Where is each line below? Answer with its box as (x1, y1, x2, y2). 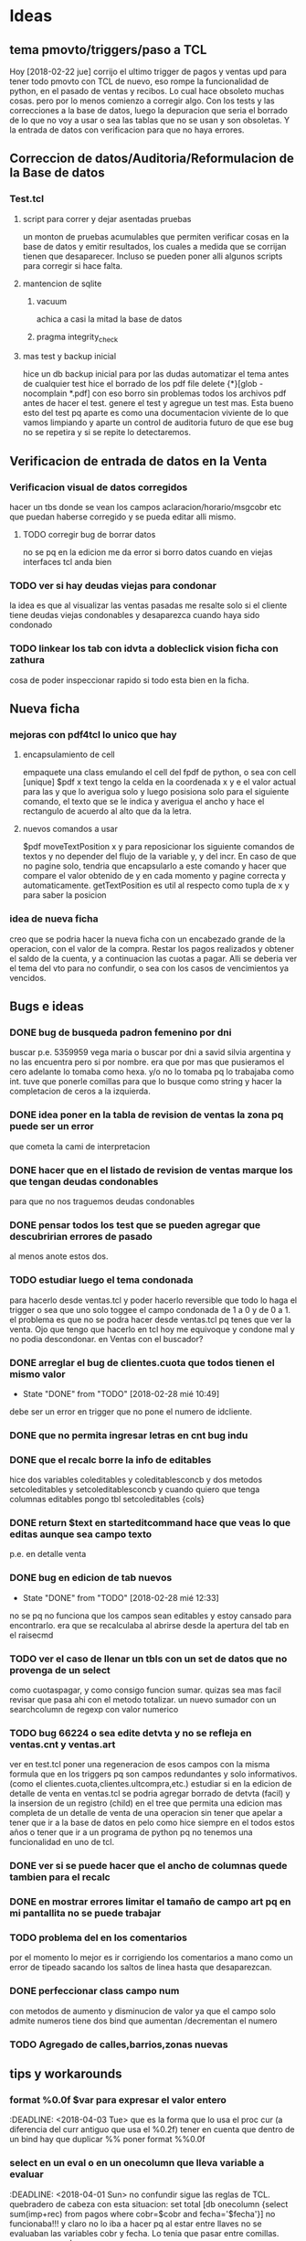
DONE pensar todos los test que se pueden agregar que (9, 1218, 261, 1231)
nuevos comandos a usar (22, 824, 119, 835)
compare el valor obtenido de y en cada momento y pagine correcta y (22, 870, 286, 881)
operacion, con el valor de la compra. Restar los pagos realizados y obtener (9, 943, 295, 954)
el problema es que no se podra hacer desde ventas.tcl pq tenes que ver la (9, 1314, 292, 1325)
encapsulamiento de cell (22, 749, 116, 760)
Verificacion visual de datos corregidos (9, 481, 188, 494)
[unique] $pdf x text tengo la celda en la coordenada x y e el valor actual (22, 776, 297, 787)
